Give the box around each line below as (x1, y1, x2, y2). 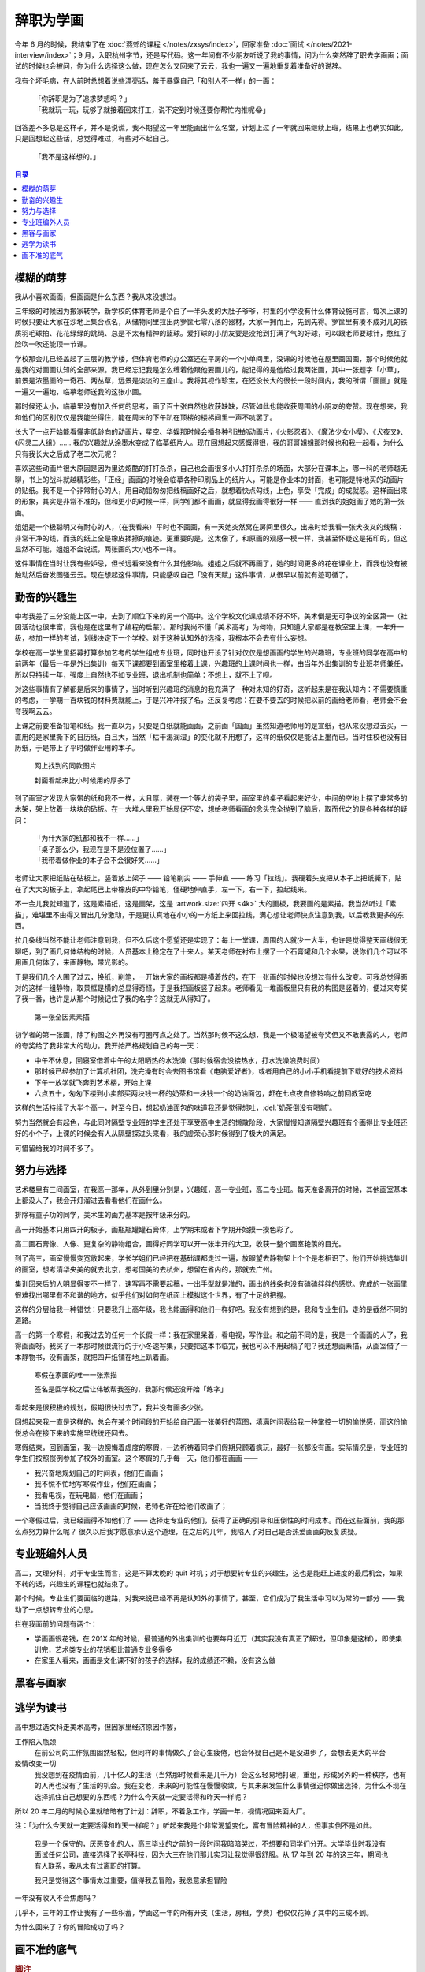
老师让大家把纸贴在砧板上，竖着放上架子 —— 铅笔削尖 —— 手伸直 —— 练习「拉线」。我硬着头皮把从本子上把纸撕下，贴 (14, 873, 402, 883)
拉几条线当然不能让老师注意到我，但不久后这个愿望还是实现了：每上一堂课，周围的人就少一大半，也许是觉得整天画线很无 (14, 936, 408, 945)
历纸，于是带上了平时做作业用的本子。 (14, 742, 139, 753)
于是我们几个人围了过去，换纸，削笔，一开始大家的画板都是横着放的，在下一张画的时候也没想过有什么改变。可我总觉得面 (14, 972, 408, 981)
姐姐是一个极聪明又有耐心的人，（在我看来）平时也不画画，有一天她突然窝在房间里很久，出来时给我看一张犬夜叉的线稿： (14, 522, 405, 532)
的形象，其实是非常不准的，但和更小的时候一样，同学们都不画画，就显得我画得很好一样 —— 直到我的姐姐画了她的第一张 (14, 497, 405, 506)
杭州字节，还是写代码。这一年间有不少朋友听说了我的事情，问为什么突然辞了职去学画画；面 (111, 50, 408, 59)
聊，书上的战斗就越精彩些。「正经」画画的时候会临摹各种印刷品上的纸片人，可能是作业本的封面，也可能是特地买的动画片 (14, 474, 405, 484)
